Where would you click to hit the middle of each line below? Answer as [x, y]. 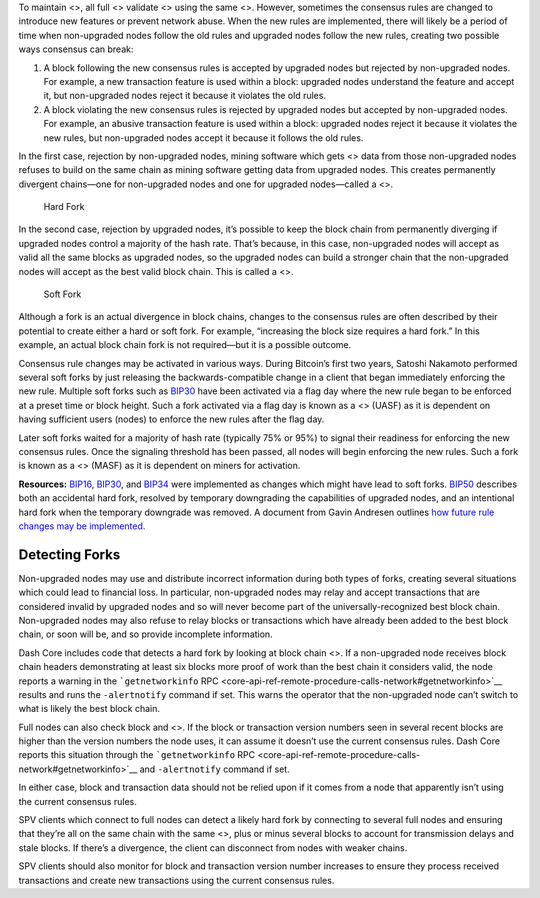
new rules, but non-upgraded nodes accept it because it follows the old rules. [203, 137]
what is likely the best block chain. [89, 709]
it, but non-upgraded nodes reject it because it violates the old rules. [185, 96]
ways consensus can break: [76, 49]
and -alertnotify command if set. [214, 769]
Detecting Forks [69, 554]
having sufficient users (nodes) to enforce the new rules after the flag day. [171, 419]
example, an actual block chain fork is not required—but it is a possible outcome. [185, 345]
